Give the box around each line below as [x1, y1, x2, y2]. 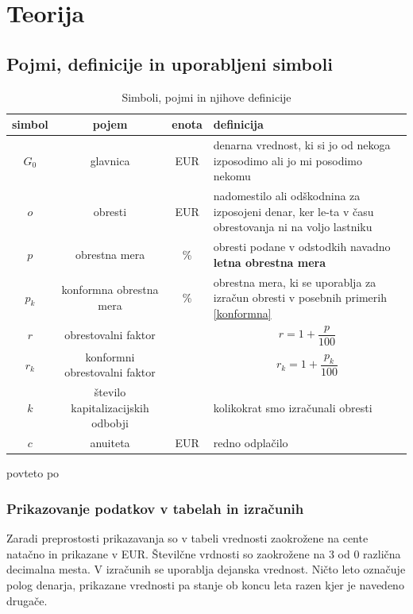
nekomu [213, 168, 251, 184]
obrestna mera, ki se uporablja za [213, 273, 376, 290]
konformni [85, 348, 135, 365]
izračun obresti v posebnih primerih [213, 289, 387, 306]
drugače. [6, 592, 48, 608]
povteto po [6, 465, 60, 481]
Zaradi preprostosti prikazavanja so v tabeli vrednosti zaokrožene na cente [6, 530, 369, 546]
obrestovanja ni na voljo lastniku [213, 218, 372, 235]
